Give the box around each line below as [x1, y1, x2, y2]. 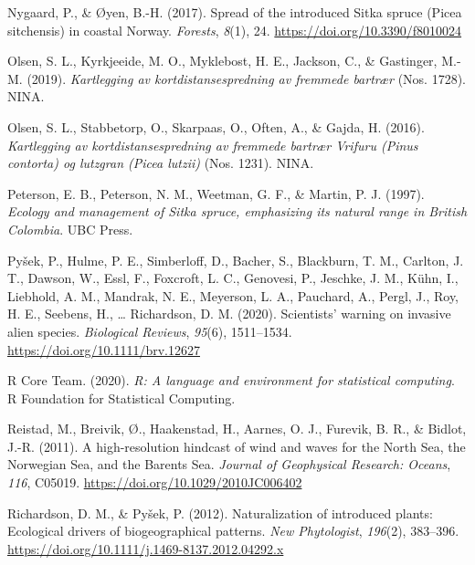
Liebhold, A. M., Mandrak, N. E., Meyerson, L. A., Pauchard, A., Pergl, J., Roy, [7, 286, 459, 305]
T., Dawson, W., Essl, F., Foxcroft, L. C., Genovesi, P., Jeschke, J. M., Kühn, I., [7, 268, 459, 288]
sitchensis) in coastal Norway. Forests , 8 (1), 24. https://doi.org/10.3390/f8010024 [7, 20, 462, 39]
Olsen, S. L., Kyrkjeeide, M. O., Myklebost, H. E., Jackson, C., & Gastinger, [7, 51, 438, 70]
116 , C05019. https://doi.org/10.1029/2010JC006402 [7, 473, 302, 492]
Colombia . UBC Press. [7, 219, 133, 238]
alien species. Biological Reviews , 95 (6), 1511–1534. [7, 321, 292, 340]
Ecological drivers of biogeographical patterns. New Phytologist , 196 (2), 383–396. [7, 521, 459, 540]
